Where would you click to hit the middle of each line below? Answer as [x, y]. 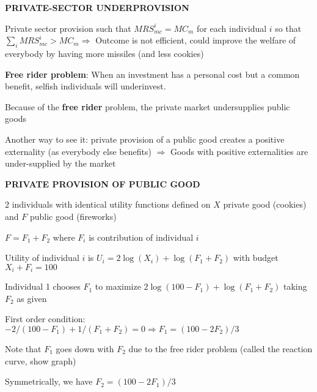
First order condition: [45, 319]
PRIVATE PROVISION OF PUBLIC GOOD [103, 183]
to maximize [118, 286]
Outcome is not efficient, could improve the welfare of [196, 40]
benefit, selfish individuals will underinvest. [86, 86]
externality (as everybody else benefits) [78, 151]
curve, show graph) [41, 360]
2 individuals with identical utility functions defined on [108, 204]
